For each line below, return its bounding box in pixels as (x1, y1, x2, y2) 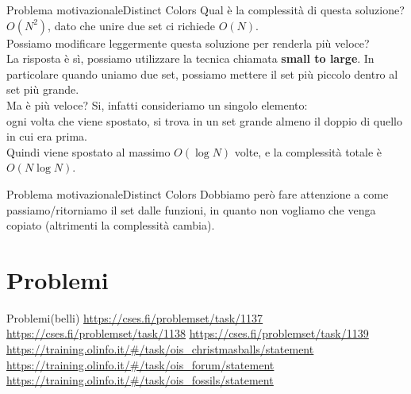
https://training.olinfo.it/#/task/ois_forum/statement (6, 356, 275, 373)
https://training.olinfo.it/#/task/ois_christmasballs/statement (6, 341, 314, 357)
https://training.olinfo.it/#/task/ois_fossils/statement (6, 372, 274, 388)
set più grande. (6, 81, 79, 98)
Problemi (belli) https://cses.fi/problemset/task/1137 (6, 309, 263, 326)
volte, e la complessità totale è (234, 143, 382, 160)
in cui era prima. (6, 128, 87, 145)
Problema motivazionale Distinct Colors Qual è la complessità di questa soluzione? (6, 2, 405, 17)
